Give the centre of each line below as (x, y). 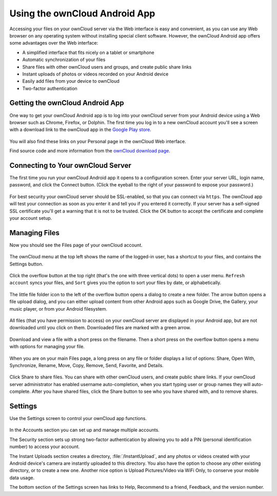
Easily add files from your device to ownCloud (71, 81)
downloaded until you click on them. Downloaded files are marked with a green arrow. (100, 328)
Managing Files (35, 233)
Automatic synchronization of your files (64, 60)
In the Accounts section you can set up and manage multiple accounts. (85, 430)
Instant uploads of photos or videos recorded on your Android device (95, 74)
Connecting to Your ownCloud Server (71, 165)
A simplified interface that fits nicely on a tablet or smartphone (88, 52)
